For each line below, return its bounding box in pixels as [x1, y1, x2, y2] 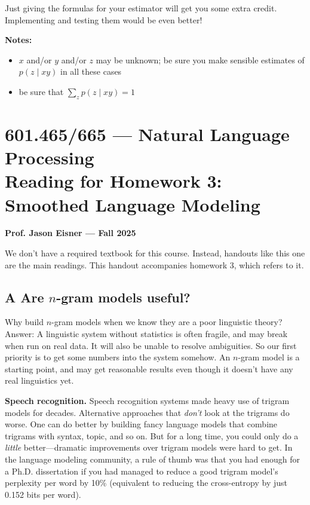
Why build [5, 316, 44, 328]
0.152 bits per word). [5, 488, 81, 500]
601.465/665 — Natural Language [5, 121, 290, 146]
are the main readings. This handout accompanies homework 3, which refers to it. [5, 258, 304, 271]
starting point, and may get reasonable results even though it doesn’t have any [5, 362, 293, 375]
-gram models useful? [56, 287, 191, 306]
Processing [5, 145, 94, 170]
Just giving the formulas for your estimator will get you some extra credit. [5, 2, 277, 14]
